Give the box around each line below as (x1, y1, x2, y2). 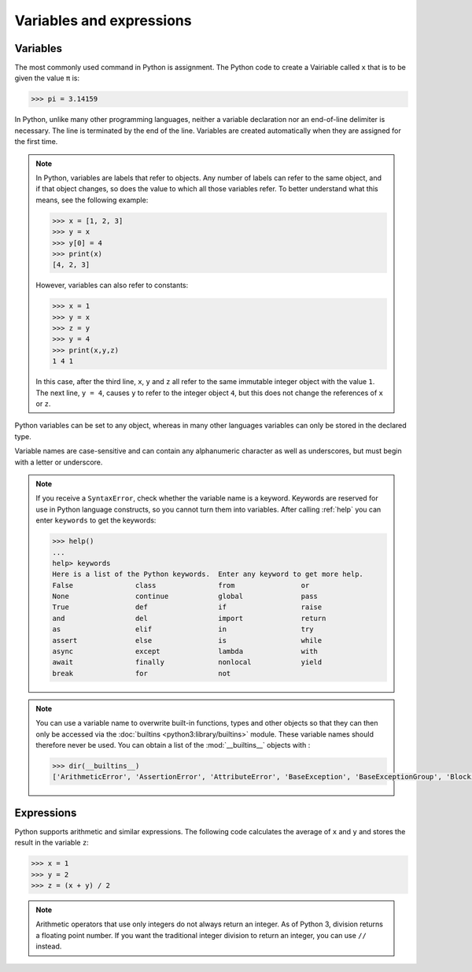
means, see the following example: (35, 195, 149, 205)
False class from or (52, 581, 310, 589)
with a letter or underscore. (14, 457, 103, 467)
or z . (35, 399, 51, 408)
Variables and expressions (14, 12, 192, 29)
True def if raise (52, 603, 323, 612)
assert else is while (52, 636, 323, 645)
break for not (52, 669, 231, 678)
